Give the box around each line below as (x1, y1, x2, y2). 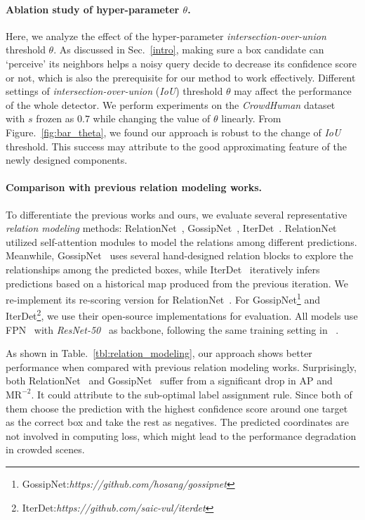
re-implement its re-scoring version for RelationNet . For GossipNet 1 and (6, 290, 320, 306)
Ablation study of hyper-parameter (6, 1, 180, 16)
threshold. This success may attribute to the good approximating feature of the (6, 138, 347, 153)
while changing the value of (93, 111, 211, 126)
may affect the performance (234, 84, 352, 98)
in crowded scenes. (6, 442, 85, 457)
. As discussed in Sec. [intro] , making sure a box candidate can (53, 42, 324, 57)
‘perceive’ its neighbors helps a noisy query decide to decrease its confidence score (6, 56, 357, 70)
